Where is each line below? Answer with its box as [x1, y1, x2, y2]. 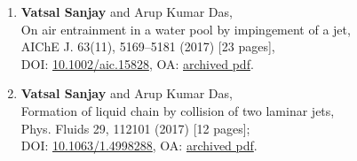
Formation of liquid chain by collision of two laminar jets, [20, 101, 335, 119]
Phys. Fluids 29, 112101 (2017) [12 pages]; [20, 119, 250, 137]
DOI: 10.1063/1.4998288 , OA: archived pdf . [20, 136, 258, 155]
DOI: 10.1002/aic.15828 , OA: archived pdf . [20, 54, 254, 73]
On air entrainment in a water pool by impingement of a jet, [20, 19, 351, 38]
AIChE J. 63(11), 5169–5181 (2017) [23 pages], [20, 37, 275, 56]
